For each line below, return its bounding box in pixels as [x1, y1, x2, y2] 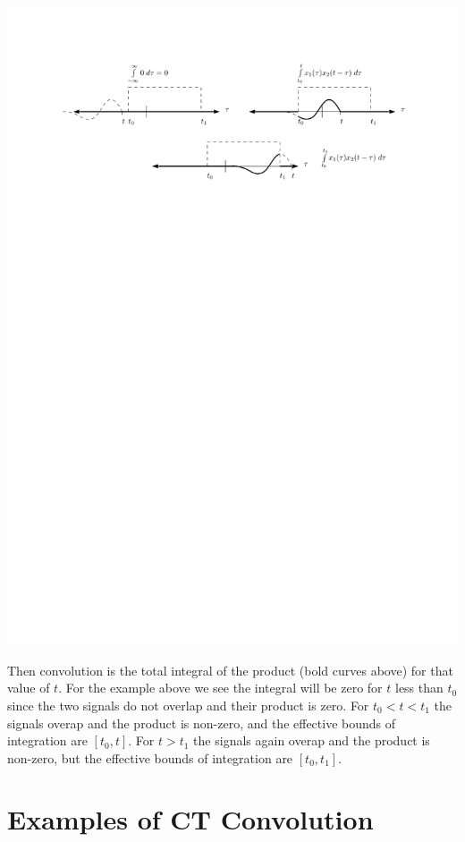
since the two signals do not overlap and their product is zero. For [7, 695, 369, 714]
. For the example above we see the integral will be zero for [58, 678, 383, 697]
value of [7, 678, 50, 697]
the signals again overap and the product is [193, 731, 430, 750]
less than [394, 678, 444, 697]
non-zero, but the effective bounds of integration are [7, 748, 293, 767]
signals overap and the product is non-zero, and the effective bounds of [7, 713, 396, 732]
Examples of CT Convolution [7, 801, 374, 838]
